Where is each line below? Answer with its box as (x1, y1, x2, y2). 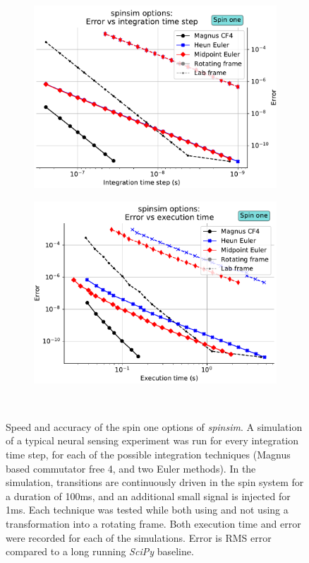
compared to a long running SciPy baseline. (6, 544, 194, 559)
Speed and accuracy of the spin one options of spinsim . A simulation (6, 419, 303, 434)
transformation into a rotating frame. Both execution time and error (6, 516, 301, 531)
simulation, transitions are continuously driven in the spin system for (6, 475, 304, 490)
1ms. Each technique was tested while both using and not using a (6, 502, 289, 517)
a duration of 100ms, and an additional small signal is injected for (6, 488, 291, 503)
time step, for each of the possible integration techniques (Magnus (6, 446, 291, 461)
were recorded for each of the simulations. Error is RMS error (6, 530, 272, 545)
